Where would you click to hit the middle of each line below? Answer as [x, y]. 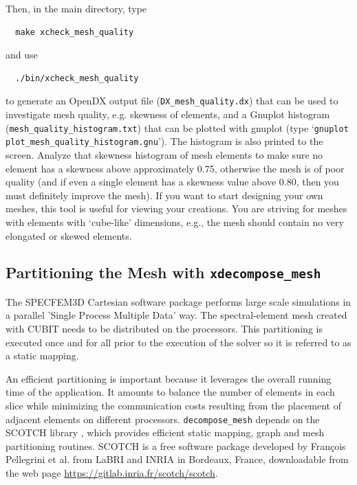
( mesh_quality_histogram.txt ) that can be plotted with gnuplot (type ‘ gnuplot [177, 127]
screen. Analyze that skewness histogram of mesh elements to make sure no [164, 154]
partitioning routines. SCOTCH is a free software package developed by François [176, 445]
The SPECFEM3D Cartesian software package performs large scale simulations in [178, 301]
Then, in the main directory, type [76, 8]
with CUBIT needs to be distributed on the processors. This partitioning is [164, 329]
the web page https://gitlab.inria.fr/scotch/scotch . [112, 473]
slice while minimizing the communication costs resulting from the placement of [174, 406]
